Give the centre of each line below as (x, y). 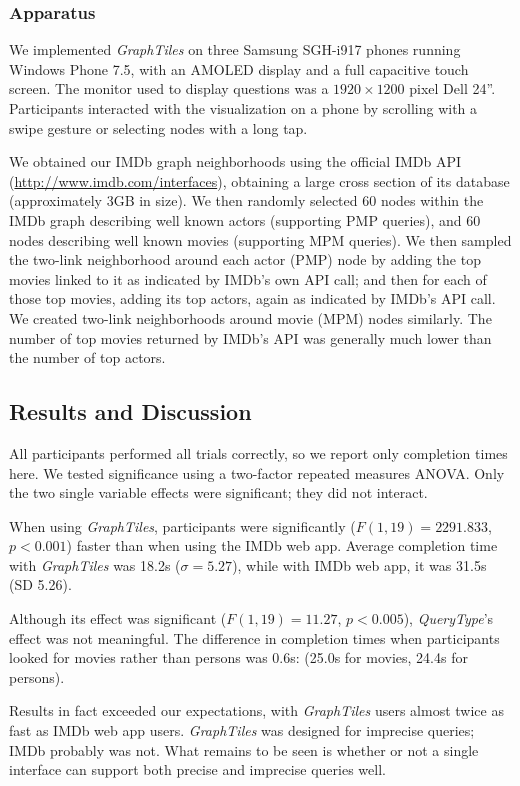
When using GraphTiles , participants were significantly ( (182, 525)
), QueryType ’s (448, 618)
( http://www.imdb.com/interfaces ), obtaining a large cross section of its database (259, 180)
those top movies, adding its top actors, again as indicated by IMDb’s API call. (252, 298)
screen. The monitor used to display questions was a (169, 88)
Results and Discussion (130, 411)
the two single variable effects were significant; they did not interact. (218, 492)
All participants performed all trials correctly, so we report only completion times (258, 452)
